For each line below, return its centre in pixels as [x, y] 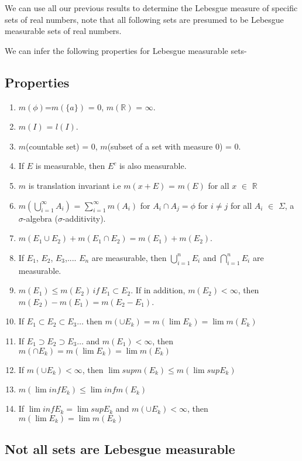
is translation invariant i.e [75, 185]
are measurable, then [129, 257]
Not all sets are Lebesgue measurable [120, 449]
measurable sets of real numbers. [63, 31]
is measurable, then [70, 166]
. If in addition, [158, 290]
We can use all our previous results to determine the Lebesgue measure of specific [151, 8]
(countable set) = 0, [62, 146]
